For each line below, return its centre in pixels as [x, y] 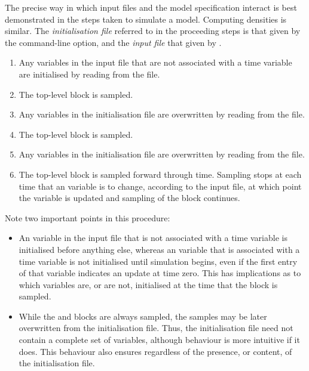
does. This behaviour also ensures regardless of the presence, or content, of [155, 351]
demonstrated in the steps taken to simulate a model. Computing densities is [146, 19]
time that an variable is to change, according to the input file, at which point [160, 186]
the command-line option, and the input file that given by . [113, 42]
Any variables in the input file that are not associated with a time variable [155, 62]
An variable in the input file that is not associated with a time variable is [153, 238]
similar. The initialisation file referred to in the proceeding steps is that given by [153, 31]
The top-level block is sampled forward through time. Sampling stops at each [160, 174]
